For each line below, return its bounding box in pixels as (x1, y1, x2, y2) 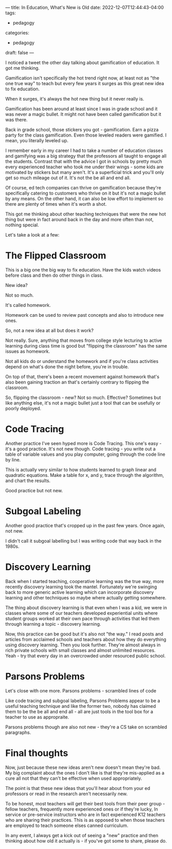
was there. (5, 117, 28, 123)
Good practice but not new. (5, 487, 63, 493)
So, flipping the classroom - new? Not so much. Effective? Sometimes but (5, 394, 161, 400)
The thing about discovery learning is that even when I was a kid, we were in (5, 604, 167, 610)
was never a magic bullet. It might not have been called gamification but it (5, 111, 162, 117)
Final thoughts (5, 747, 68, 759)
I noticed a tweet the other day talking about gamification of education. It (5, 60, 160, 66)
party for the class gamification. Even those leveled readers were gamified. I (5, 132, 167, 138)
